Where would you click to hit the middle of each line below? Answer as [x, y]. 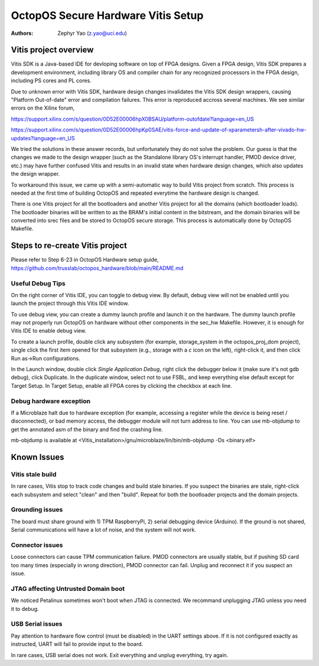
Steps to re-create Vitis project [69, 246]
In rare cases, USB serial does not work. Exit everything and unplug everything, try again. [120, 655]
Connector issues [37, 545]
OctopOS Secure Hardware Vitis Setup [107, 15]
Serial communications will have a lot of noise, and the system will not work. [103, 530]
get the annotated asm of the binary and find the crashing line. [87, 429]
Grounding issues [37, 510]
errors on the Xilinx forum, [43, 108]
